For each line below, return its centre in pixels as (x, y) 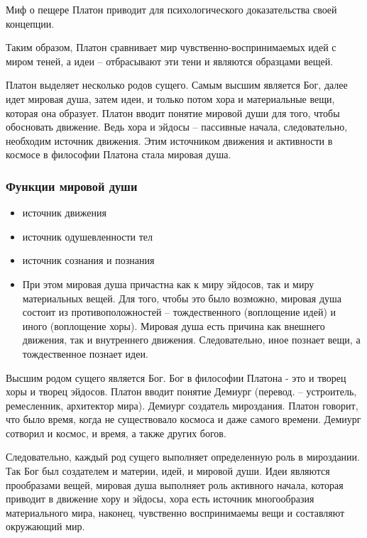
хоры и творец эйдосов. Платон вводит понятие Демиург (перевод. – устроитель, (181, 391)
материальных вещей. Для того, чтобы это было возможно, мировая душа (182, 298)
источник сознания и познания (88, 260)
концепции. (30, 23)
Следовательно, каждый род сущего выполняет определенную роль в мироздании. (183, 457)
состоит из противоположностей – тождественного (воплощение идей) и (179, 312)
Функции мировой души (72, 186)
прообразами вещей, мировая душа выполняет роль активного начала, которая (175, 484)
